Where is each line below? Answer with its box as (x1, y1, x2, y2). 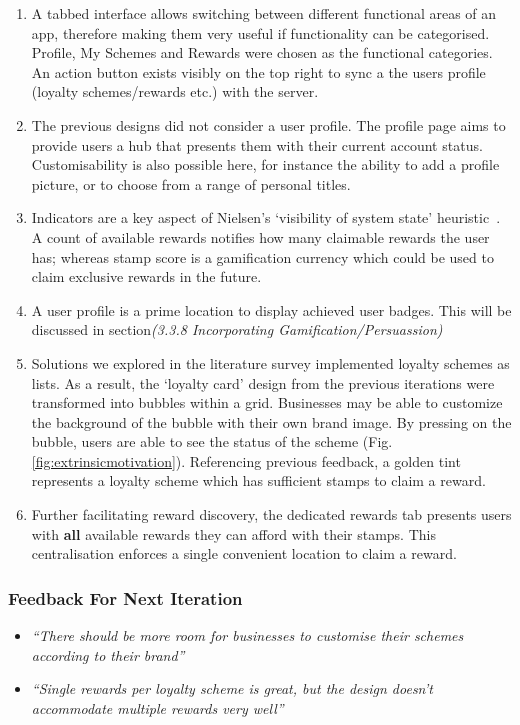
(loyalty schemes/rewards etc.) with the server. (31, 81, 319, 102)
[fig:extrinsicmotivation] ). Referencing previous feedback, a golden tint (31, 450, 461, 471)
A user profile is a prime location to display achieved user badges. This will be (31, 299, 512, 320)
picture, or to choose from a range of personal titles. (31, 173, 351, 194)
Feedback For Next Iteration (8, 585, 243, 610)
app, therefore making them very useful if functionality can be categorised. (31, 22, 490, 43)
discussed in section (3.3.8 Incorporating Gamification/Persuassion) (31, 319, 443, 340)
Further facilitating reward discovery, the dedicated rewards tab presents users (31, 504, 512, 525)
